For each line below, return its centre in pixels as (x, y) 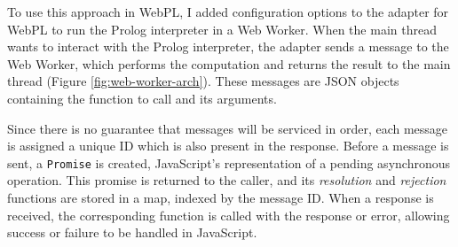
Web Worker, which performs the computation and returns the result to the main (229, 63)
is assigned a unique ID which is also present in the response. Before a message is (228, 146)
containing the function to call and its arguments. (142, 98)
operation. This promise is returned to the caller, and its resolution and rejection (227, 180)
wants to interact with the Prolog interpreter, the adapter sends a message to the (228, 46)
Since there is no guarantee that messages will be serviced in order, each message (228, 128)
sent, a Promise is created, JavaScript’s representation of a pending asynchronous (229, 162)
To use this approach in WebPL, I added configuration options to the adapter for (228, 12)
